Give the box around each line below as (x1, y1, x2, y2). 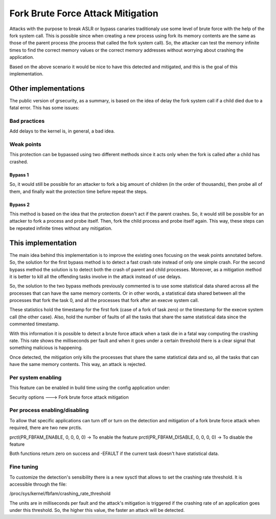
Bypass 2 (9, 201, 30, 207)
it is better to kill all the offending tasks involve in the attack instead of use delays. (9, 273, 182, 279)
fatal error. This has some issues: (9, 105, 79, 111)
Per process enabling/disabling (9, 407, 89, 414)
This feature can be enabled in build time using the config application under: (9, 384, 171, 391)
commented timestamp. (9, 321, 60, 327)
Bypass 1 (9, 171, 29, 178)
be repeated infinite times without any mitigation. (9, 225, 112, 231)
